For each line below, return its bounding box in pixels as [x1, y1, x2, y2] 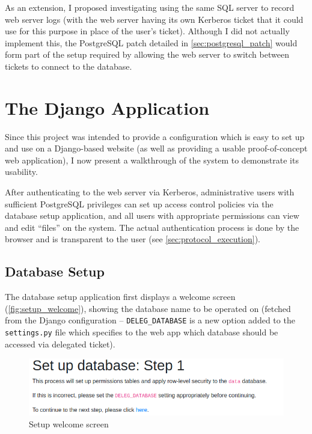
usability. [5, 165, 38, 178]
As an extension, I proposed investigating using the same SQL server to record [5, 1, 295, 13]
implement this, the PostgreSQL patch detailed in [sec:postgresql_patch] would [5, 36, 298, 49]
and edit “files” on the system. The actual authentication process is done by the [5, 221, 299, 233]
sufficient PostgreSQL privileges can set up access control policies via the [5, 197, 274, 210]
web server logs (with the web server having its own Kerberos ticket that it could [5, 13, 304, 25]
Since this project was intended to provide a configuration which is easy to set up [5, 130, 305, 142]
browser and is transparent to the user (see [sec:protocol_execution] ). [5, 233, 260, 245]
